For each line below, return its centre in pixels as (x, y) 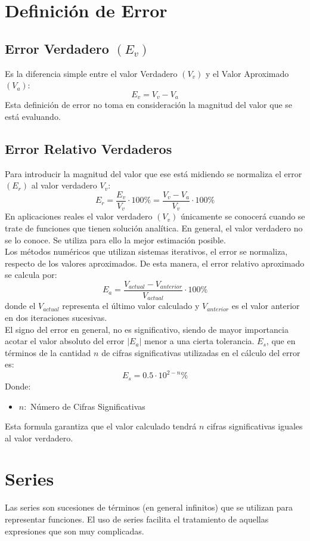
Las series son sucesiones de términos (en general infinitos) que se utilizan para (149, 507)
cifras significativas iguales (255, 426)
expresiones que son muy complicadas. (75, 531)
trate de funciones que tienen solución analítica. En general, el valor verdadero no (154, 228)
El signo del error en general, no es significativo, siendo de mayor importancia (147, 329)
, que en (281, 341)
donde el (20, 306)
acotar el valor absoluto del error (65, 341)
